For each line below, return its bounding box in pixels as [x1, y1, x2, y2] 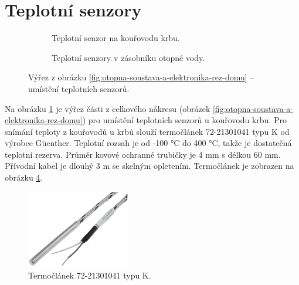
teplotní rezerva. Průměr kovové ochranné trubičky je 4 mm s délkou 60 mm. [5, 148, 281, 160]
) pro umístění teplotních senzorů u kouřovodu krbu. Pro [82, 114, 287, 126]
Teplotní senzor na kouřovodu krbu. [52, 32, 180, 44]
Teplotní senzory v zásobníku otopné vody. [52, 51, 205, 63]
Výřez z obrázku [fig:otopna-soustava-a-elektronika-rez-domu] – [28, 71, 254, 83]
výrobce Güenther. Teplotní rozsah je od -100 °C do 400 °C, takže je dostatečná [5, 137, 292, 149]
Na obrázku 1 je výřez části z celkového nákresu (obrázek [5, 102, 210, 114]
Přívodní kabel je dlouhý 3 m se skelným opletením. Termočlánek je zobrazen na [5, 160, 294, 172]
